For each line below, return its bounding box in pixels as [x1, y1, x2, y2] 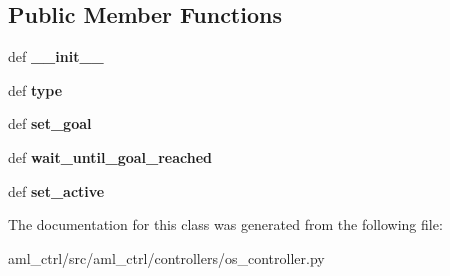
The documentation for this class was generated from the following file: [8, 214, 443, 235]
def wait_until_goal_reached [8, 146, 213, 167]
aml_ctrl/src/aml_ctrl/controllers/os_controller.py [8, 247, 325, 268]
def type [8, 79, 63, 100]
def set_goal [8, 113, 92, 134]
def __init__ [8, 46, 104, 67]
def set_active [8, 180, 105, 201]
